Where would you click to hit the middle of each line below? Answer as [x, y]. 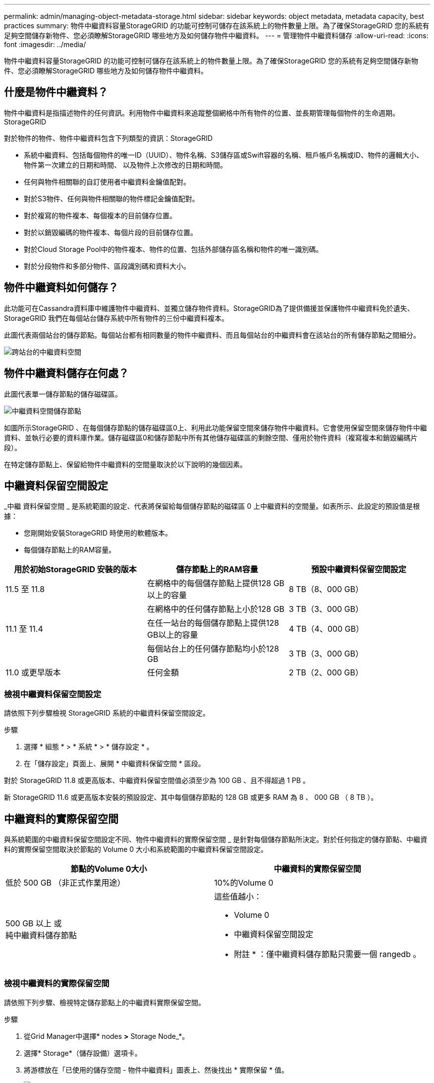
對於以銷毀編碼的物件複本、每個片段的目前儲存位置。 [110, 232]
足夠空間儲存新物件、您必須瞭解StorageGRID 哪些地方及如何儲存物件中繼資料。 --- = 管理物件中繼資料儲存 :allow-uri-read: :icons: [216, 35]
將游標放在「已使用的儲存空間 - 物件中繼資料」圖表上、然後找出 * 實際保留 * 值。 [156, 1070]
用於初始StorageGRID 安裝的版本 [75, 570]
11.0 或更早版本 [33, 673]
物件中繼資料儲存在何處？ [66, 373]
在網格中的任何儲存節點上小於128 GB [216, 609]
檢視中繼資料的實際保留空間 [57, 984]
